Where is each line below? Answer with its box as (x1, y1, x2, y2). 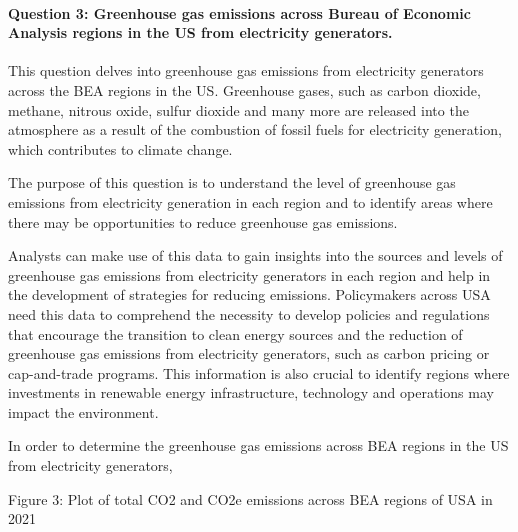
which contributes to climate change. (8, 138, 233, 159)
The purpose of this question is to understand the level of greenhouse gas (8, 172, 456, 193)
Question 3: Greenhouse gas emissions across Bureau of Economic (8, 2, 471, 23)
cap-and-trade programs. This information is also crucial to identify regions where (8, 362, 510, 383)
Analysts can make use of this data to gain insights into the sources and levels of (8, 245, 503, 266)
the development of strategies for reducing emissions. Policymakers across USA (8, 284, 491, 305)
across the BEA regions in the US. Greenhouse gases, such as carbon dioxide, (8, 79, 481, 100)
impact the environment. (8, 401, 159, 422)
